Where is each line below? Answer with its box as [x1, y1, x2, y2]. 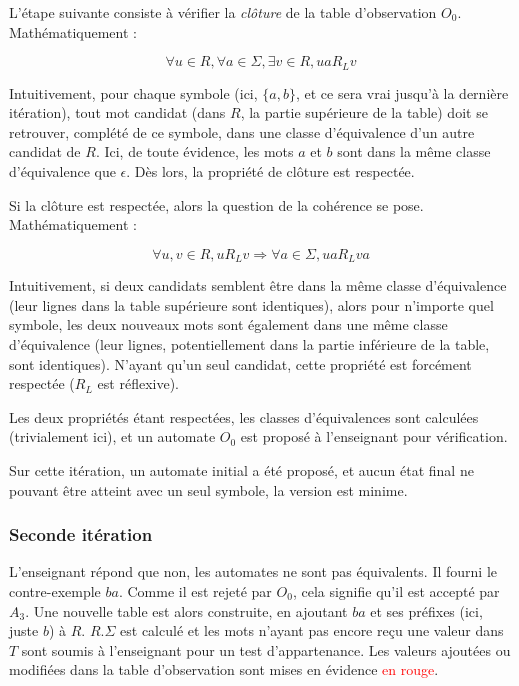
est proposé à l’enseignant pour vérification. [240, 426, 508, 447]
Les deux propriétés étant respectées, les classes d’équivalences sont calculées [9, 406, 479, 427]
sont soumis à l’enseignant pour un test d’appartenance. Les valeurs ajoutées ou [21, 639, 511, 660]
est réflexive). [97, 373, 179, 394]
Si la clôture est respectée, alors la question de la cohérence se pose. [9, 194, 424, 215]
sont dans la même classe [337, 141, 491, 162]
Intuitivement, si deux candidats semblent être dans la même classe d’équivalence [9, 275, 507, 296]
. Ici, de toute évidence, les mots [95, 141, 294, 162]
